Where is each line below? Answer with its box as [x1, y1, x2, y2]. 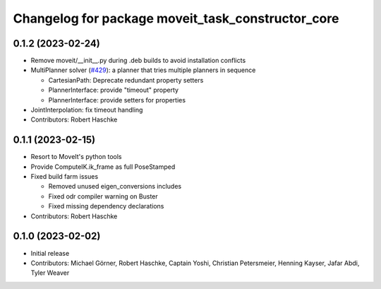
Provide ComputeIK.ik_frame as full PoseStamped [30, 163, 176, 171]
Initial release [30, 249, 70, 257]
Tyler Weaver [30, 269, 70, 277]
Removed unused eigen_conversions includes [48, 182, 182, 191]
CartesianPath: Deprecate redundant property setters [48, 76, 204, 84]
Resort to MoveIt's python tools [30, 153, 122, 161]
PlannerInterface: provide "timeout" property [48, 85, 179, 95]
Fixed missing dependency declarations [48, 202, 164, 211]
